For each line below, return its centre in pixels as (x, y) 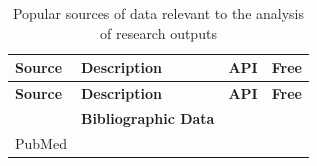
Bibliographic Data (147, 117)
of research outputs (158, 32)
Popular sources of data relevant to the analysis (158, 13)
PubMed (41, 142)
